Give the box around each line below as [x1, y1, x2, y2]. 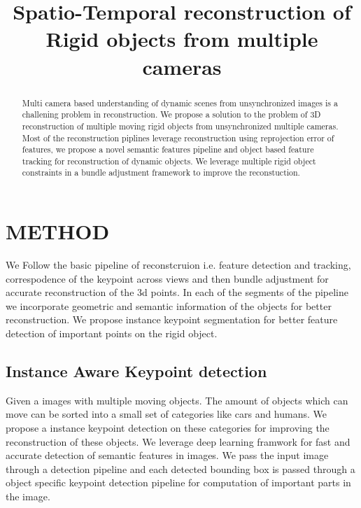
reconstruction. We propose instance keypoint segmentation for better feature [6, 312, 338, 327]
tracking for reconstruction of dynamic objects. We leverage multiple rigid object [22, 155, 316, 167]
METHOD [6, 217, 110, 246]
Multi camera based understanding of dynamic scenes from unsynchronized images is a [22, 97, 338, 108]
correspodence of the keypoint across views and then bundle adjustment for [6, 271, 329, 285]
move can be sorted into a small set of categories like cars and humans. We [6, 407, 327, 421]
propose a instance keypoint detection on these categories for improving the [6, 421, 330, 435]
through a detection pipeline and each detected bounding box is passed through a [6, 461, 355, 476]
